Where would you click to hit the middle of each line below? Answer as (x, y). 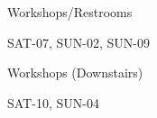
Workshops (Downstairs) (75, 73)
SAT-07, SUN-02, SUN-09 (78, 42)
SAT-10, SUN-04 (53, 102)
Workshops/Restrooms (70, 12)
